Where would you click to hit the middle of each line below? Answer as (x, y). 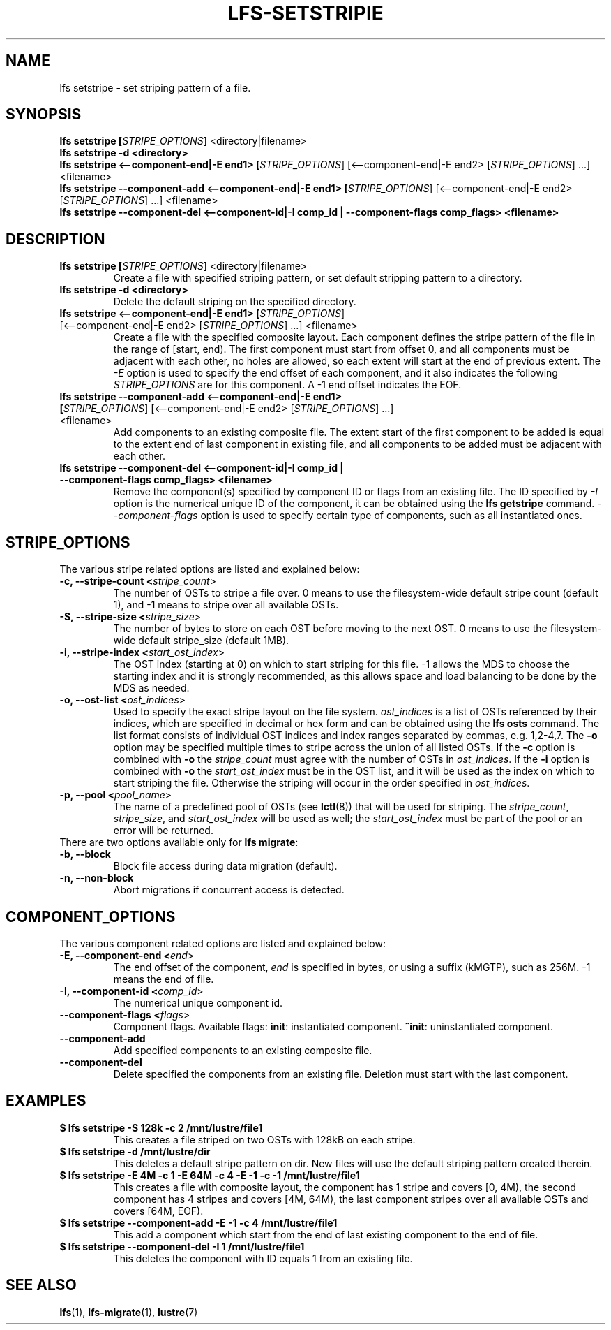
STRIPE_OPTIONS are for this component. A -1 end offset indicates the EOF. (287, 385)
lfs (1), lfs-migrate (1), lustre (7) (129, 1312)
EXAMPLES (46, 1101)
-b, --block (85, 854)
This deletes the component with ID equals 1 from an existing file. (263, 1258)
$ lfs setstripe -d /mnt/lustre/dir (135, 1151)
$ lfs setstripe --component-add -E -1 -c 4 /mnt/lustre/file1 (198, 1222)
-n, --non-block (97, 878)
